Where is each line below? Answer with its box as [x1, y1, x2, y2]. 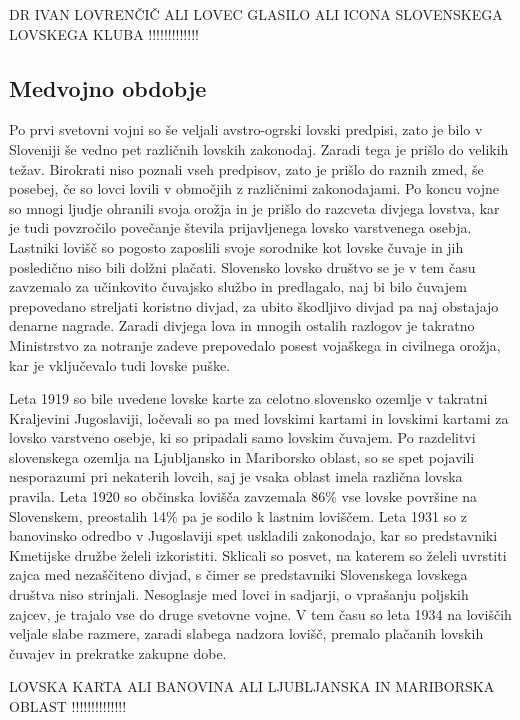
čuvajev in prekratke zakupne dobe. [9, 642, 227, 663]
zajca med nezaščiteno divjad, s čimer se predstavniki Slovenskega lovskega [9, 564, 468, 585]
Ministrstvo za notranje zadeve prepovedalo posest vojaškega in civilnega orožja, [9, 334, 501, 355]
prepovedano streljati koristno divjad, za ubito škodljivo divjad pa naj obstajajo [9, 295, 499, 316]
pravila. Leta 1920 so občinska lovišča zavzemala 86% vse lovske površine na [9, 486, 478, 507]
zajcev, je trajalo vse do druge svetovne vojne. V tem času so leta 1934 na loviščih [9, 603, 512, 624]
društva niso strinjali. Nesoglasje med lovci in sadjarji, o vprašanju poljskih [9, 584, 469, 605]
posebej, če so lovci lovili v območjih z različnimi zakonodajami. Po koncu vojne [9, 178, 499, 199]
